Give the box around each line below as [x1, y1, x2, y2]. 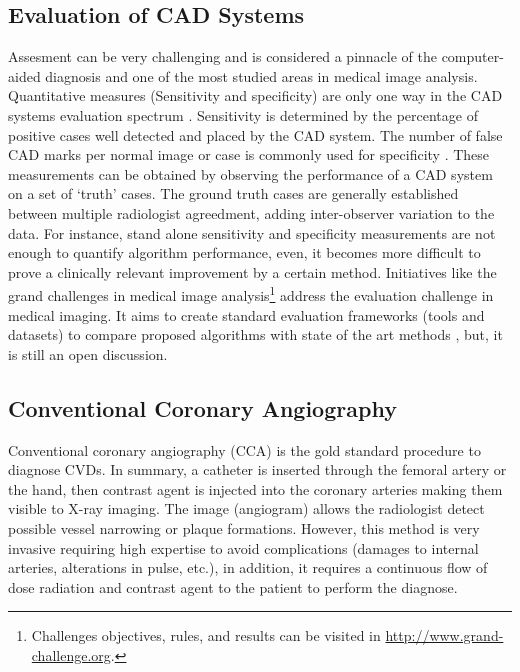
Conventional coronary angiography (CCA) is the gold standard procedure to [8, 439, 481, 460]
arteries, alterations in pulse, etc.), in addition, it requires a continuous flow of [8, 557, 488, 578]
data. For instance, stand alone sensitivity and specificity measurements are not [8, 222, 496, 243]
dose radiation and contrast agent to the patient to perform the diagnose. [8, 576, 458, 597]
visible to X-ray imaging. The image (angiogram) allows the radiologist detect [8, 498, 485, 519]
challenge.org [31, 644, 111, 665]
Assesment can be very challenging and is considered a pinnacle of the [8, 46, 437, 67]
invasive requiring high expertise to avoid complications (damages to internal [8, 537, 479, 558]
